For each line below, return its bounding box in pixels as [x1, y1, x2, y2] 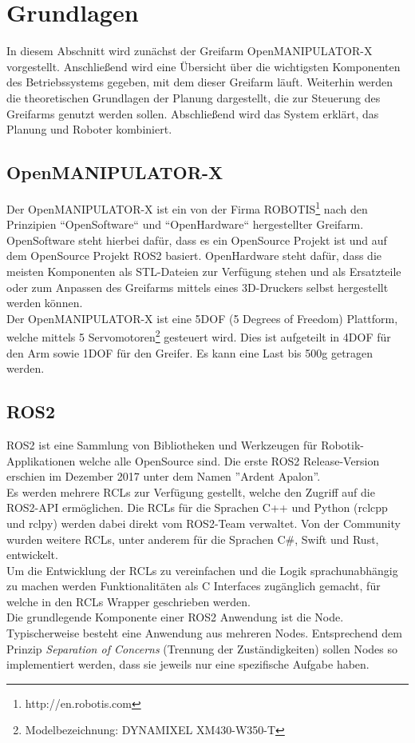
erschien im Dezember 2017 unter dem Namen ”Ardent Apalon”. [6, 468, 321, 485]
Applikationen [6, 452, 76, 469]
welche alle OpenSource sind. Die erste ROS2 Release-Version [79, 452, 380, 469]
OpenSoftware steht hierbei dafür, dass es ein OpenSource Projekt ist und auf [6, 231, 387, 248]
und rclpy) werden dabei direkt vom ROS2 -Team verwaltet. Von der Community [6, 514, 401, 531]
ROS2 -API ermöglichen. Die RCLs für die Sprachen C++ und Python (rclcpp [6, 499, 388, 516]
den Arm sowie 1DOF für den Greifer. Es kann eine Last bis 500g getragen [6, 344, 373, 361]
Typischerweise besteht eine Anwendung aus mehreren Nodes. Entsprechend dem [6, 625, 402, 641]
